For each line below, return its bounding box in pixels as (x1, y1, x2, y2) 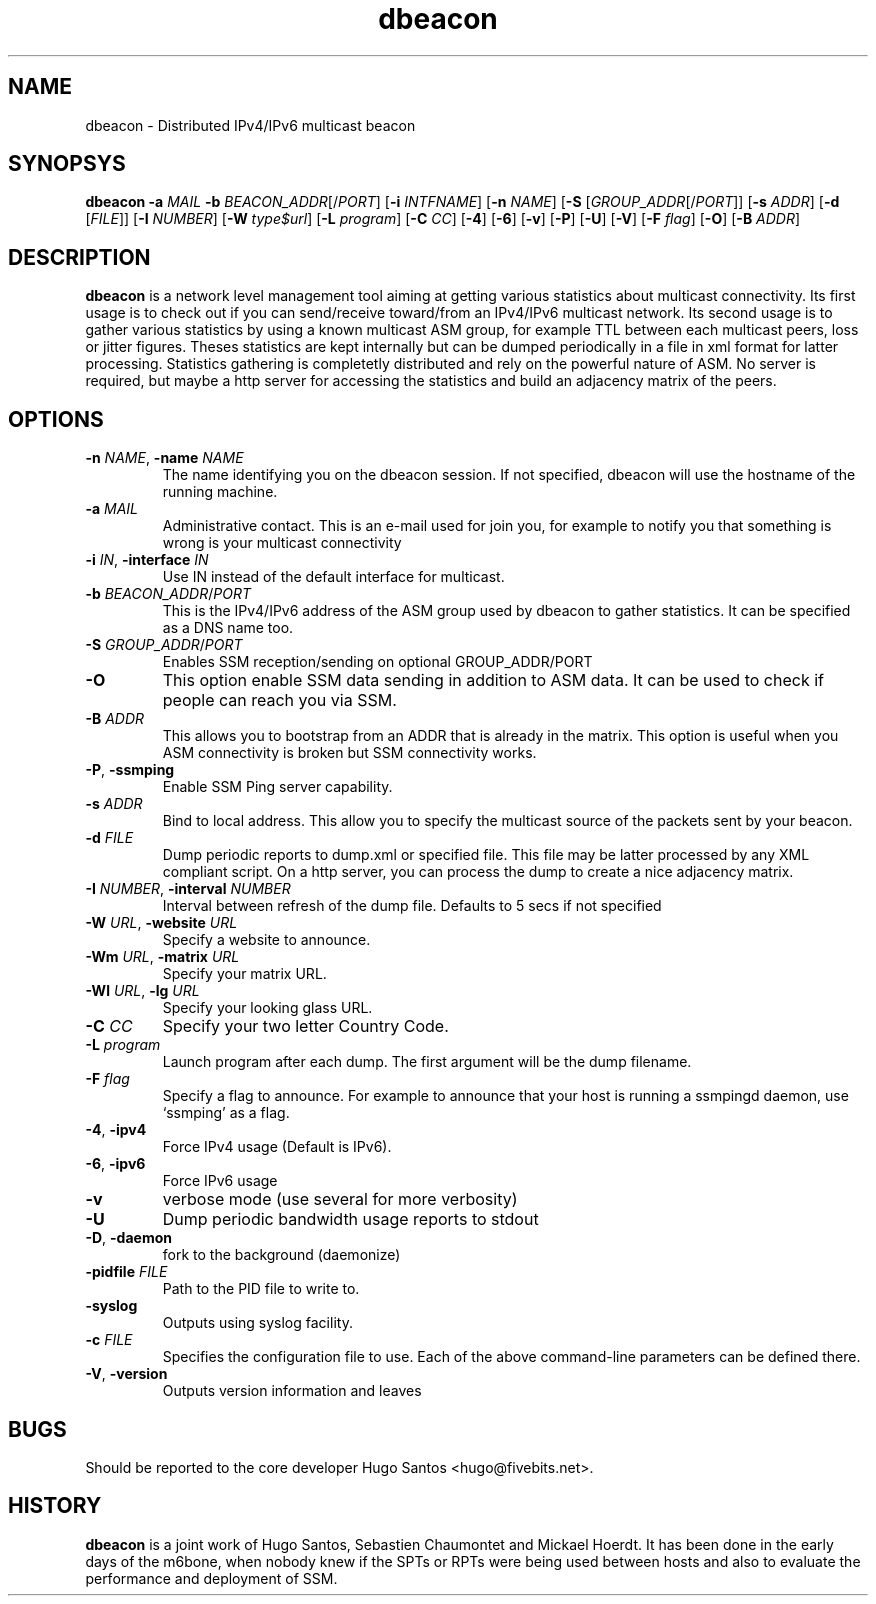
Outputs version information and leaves (162, 1382, 422, 1400)
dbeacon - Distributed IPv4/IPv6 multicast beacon (85, 116, 416, 134)
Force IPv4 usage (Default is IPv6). (162, 1138, 392, 1156)
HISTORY (8, 1493, 102, 1519)
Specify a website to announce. (162, 931, 371, 949)
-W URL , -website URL (85, 914, 238, 932)
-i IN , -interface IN (85, 551, 209, 569)
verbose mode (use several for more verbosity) (162, 1189, 518, 1210)
